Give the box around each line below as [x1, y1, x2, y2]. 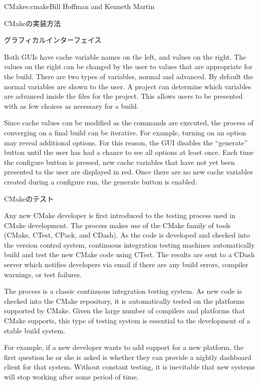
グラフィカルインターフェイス [4, 35, 102, 45]
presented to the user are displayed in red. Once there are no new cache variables [4, 166, 253, 177]
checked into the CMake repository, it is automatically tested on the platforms [4, 295, 244, 306]
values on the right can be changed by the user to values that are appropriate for [4, 61, 252, 72]
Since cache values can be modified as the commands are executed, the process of [4, 117, 253, 128]
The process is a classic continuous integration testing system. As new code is [4, 286, 242, 296]
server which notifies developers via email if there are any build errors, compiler [4, 259, 248, 270]
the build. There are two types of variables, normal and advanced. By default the [4, 71, 253, 81]
